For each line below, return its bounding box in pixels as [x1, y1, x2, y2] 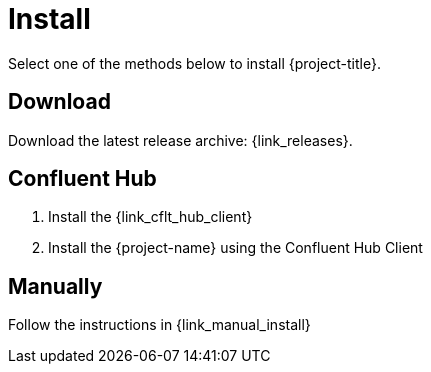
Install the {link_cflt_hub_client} [48, 208, 253, 226]
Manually [8, 273, 103, 299]
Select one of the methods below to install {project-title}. [8, 54, 381, 72]
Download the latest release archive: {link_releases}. [8, 131, 353, 149]
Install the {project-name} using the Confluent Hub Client [48, 239, 423, 257]
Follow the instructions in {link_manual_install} [8, 316, 311, 334]
